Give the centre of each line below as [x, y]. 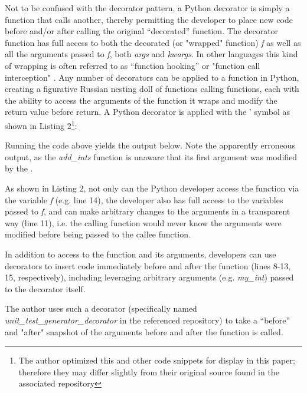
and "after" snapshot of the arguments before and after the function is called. [144, 331]
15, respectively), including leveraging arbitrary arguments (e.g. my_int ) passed [149, 277]
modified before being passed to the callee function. [98, 234]
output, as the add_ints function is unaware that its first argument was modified [151, 156]
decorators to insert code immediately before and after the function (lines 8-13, [148, 265]
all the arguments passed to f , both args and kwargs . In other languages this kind [151, 54]
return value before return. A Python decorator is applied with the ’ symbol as [147, 112]
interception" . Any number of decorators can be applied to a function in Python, [152, 77]
